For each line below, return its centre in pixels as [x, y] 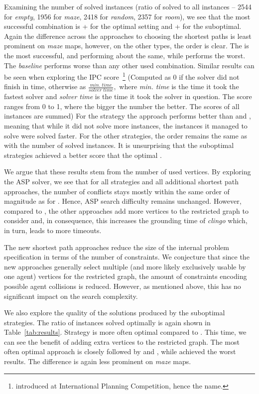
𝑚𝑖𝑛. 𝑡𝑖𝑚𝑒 [101, 85]
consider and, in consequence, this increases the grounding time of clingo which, [126, 220]
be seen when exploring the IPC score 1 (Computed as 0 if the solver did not [122, 76]
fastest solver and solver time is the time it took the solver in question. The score [128, 96]
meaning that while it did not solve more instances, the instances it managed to [126, 126]
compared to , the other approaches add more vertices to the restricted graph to [126, 210]
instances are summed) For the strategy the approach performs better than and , [128, 116]
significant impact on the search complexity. [71, 296]
